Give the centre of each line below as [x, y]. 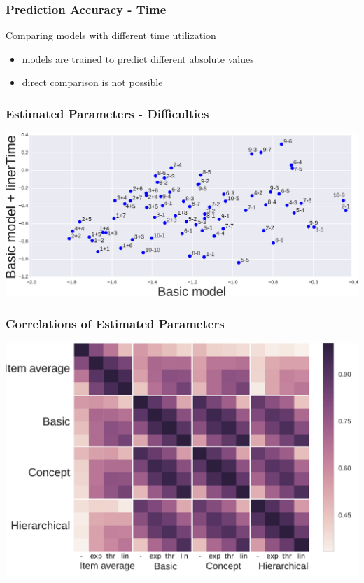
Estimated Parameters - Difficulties [107, 113]
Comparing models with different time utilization [111, 35]
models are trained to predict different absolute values [138, 58]
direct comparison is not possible [92, 82]
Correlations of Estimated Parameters [115, 323]
